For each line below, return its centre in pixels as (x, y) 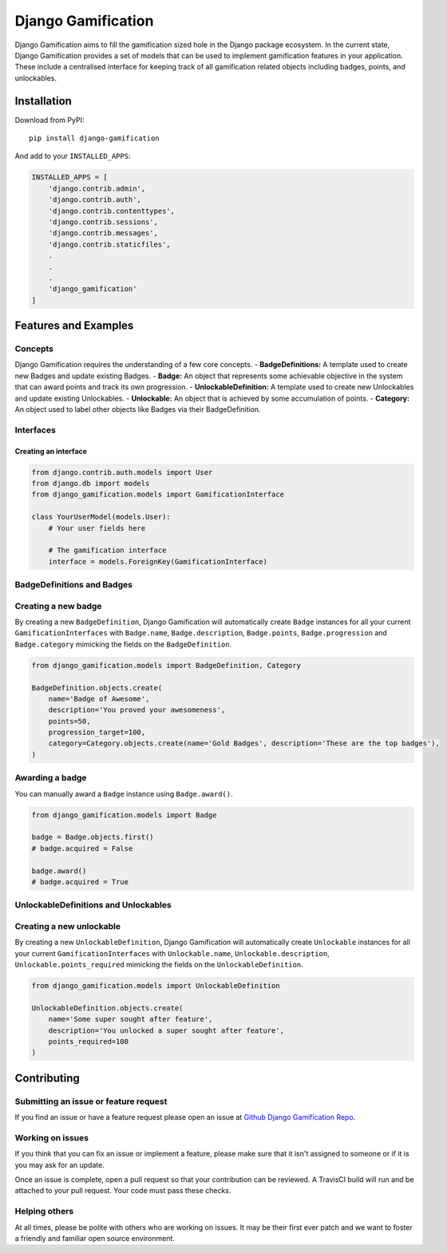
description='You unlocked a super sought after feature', (166, 1030)
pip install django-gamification (94, 138)
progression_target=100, (97, 733)
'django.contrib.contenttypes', (112, 211)
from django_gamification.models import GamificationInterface (158, 494)
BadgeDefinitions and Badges (74, 585)
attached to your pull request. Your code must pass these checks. (123, 1191)
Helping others (44, 1211)
